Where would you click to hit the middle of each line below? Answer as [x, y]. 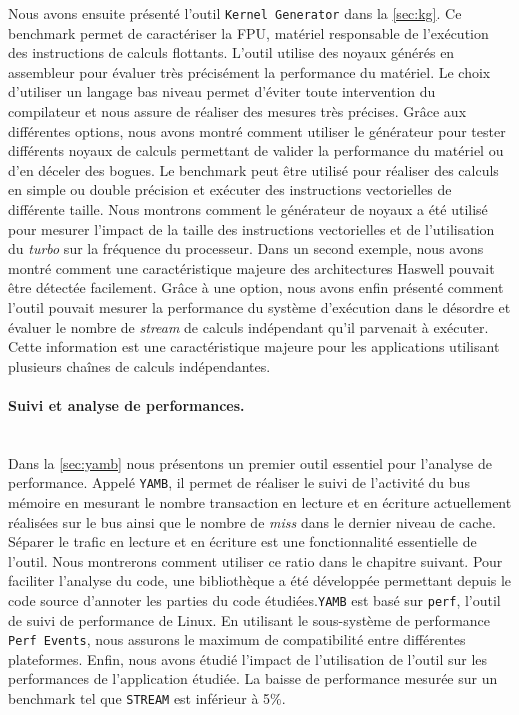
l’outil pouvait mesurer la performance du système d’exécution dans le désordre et [259, 306]
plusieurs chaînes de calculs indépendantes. [139, 365]
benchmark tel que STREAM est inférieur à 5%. [147, 698]
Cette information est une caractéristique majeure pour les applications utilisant [254, 346]
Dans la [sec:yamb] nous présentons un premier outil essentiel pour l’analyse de [250, 462]
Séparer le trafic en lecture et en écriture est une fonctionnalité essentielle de [242, 541]
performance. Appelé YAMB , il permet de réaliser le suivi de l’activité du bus [239, 482]
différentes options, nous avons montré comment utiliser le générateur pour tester [257, 130]
